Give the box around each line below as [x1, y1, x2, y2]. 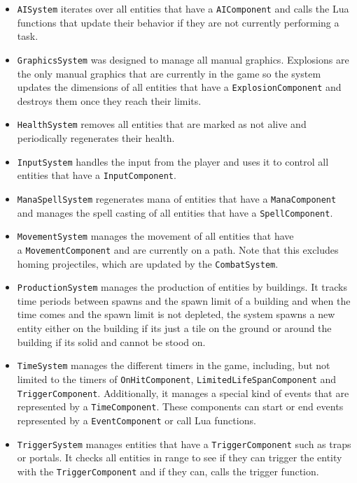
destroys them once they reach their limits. [17, 93, 202, 108]
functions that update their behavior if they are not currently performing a [17, 15, 339, 29]
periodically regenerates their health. [17, 131, 175, 145]
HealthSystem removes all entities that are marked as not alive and [17, 117, 307, 131]
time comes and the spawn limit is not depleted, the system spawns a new [17, 307, 335, 322]
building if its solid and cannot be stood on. [17, 334, 206, 349]
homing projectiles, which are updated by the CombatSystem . [17, 256, 279, 271]
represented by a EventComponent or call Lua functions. [17, 412, 256, 427]
